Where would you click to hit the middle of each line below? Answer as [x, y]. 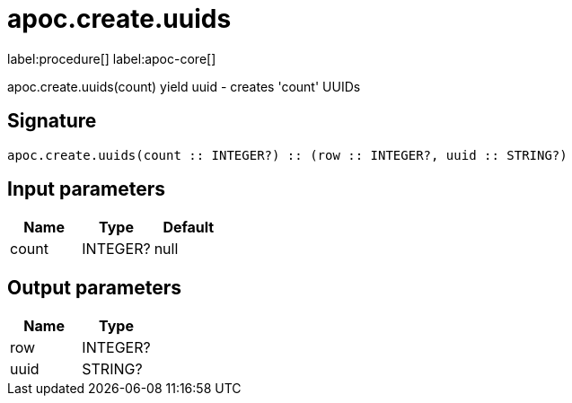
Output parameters [94, 287]
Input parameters [87, 189]
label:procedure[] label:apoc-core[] [112, 58]
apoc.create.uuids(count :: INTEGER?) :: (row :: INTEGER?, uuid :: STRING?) [287, 155]
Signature [52, 121]
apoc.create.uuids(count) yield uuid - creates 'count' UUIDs [184, 86]
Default [189, 228]
